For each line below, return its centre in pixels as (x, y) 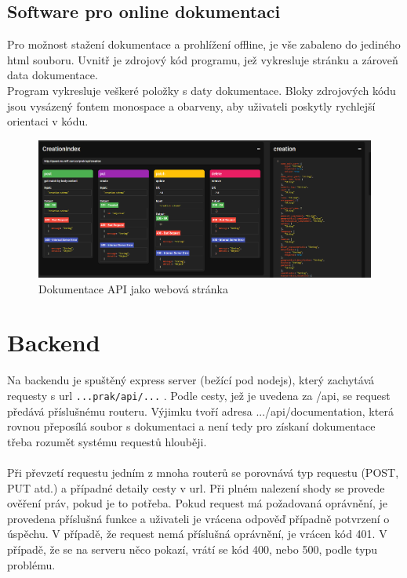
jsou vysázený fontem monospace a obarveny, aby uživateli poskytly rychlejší (191, 105)
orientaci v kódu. (48, 121)
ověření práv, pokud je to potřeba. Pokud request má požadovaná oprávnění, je (198, 503)
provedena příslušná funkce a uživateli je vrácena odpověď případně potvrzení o (198, 518)
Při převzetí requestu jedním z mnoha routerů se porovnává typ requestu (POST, (203, 473)
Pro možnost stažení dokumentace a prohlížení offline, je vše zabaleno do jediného (204, 44)
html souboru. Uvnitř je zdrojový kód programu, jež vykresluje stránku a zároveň (203, 59)
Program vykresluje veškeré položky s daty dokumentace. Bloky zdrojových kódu (202, 90)
